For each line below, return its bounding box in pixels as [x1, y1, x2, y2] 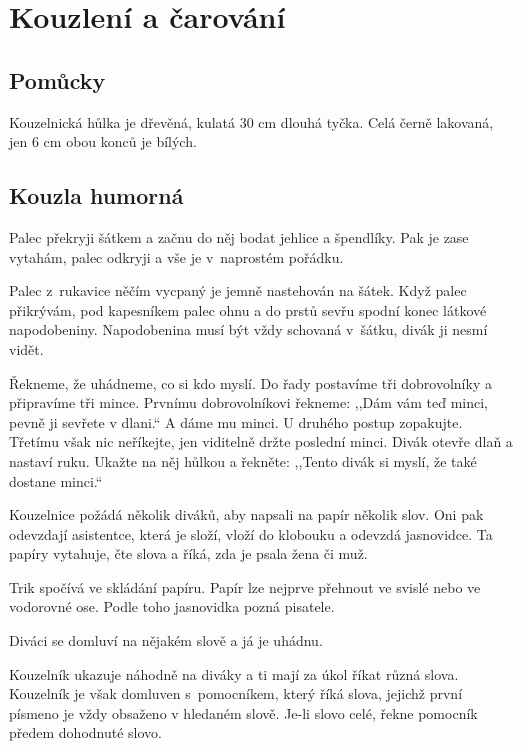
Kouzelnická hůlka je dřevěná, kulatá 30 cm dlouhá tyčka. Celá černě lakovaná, [9, 111, 494, 132]
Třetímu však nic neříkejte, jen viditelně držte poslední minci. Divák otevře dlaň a [9, 431, 513, 452]
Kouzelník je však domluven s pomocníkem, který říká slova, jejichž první [9, 683, 463, 704]
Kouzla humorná [9, 180, 184, 211]
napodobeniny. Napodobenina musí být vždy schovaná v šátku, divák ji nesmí [9, 319, 488, 340]
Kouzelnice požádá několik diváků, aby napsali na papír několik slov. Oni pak [9, 504, 484, 525]
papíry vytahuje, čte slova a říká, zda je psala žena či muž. [9, 543, 368, 564]
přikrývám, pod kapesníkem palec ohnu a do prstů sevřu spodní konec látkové [9, 299, 487, 320]
